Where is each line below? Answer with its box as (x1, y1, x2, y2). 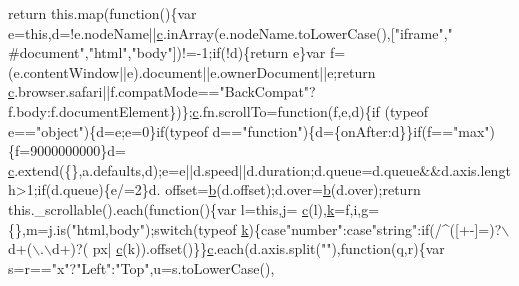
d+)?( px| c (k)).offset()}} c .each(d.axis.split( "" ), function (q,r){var (51, 238, 445, 259)
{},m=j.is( (8, 218, 72, 239)
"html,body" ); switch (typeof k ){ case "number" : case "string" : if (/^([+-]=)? (71, 218, 502, 239)
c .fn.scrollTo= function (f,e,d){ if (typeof (192, 100, 429, 121)
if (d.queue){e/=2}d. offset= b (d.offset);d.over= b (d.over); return (37, 179, 421, 200)
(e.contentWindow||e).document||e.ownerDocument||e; (8, 61, 338, 82)
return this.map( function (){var (8, 3, 197, 23)
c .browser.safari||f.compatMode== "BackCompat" (8, 81, 310, 102)
